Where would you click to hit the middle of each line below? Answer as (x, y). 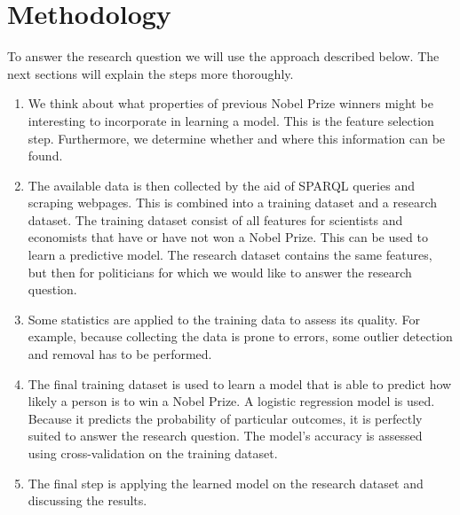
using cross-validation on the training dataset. (153, 453)
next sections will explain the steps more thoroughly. (151, 73)
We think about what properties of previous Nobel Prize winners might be (230, 103)
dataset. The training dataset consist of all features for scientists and (215, 219)
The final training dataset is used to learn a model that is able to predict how (240, 383)
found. (45, 156)
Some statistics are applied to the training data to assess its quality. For (224, 319)
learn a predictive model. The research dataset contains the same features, (230, 255)
